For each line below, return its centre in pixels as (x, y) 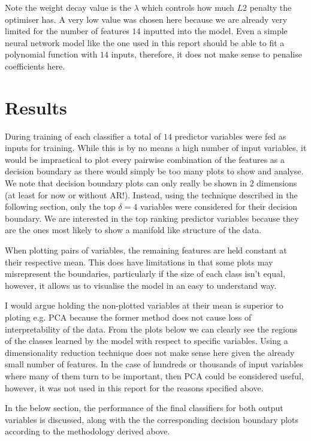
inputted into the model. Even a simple (215, 31)
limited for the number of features (67, 31)
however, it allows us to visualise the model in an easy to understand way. (141, 285)
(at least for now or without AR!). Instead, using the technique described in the (151, 194)
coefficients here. (35, 66)
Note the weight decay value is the (68, 7)
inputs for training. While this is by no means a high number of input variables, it (156, 148)
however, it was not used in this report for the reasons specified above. (134, 387)
